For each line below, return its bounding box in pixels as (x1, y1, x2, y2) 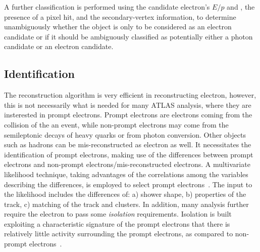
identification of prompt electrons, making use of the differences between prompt (4, 149, 253, 159)
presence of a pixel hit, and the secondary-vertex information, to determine (4, 11, 236, 22)
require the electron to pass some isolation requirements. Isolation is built (4, 208, 232, 219)
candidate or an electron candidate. (4, 41, 114, 52)
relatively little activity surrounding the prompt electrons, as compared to (4, 228, 233, 239)
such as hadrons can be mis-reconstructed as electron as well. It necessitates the (4, 139, 251, 150)
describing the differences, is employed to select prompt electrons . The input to (4, 179, 252, 189)
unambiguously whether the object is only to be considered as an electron (4, 21, 232, 32)
